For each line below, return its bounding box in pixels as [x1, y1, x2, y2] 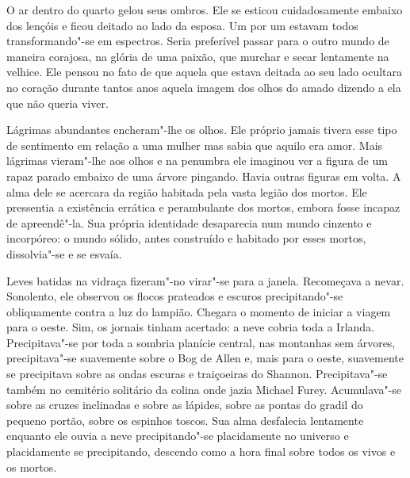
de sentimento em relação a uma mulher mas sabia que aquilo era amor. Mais [6, 136, 383, 153]
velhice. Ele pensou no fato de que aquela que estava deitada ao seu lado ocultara [6, 63, 402, 80]
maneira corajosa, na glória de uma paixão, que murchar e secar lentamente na [6, 48, 389, 64]
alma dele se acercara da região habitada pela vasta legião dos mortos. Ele [6, 183, 367, 200]
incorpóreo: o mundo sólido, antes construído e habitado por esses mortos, [6, 230, 366, 247]
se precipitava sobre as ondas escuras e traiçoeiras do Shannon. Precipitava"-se [6, 365, 388, 382]
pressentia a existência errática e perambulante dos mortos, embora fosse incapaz [6, 199, 400, 216]
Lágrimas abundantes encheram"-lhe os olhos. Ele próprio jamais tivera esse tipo [6, 121, 397, 138]
